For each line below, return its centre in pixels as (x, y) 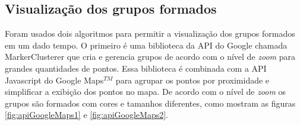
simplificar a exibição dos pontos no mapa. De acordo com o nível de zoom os (146, 92)
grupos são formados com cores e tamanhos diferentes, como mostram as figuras (150, 103)
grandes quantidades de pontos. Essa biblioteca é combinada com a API (136, 68)
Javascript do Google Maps (54, 80)
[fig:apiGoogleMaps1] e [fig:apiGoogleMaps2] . (86, 115)
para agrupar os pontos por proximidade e (192, 80)
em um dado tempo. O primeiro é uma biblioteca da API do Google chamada (146, 45)
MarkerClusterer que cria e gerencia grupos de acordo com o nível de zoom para (150, 57)
